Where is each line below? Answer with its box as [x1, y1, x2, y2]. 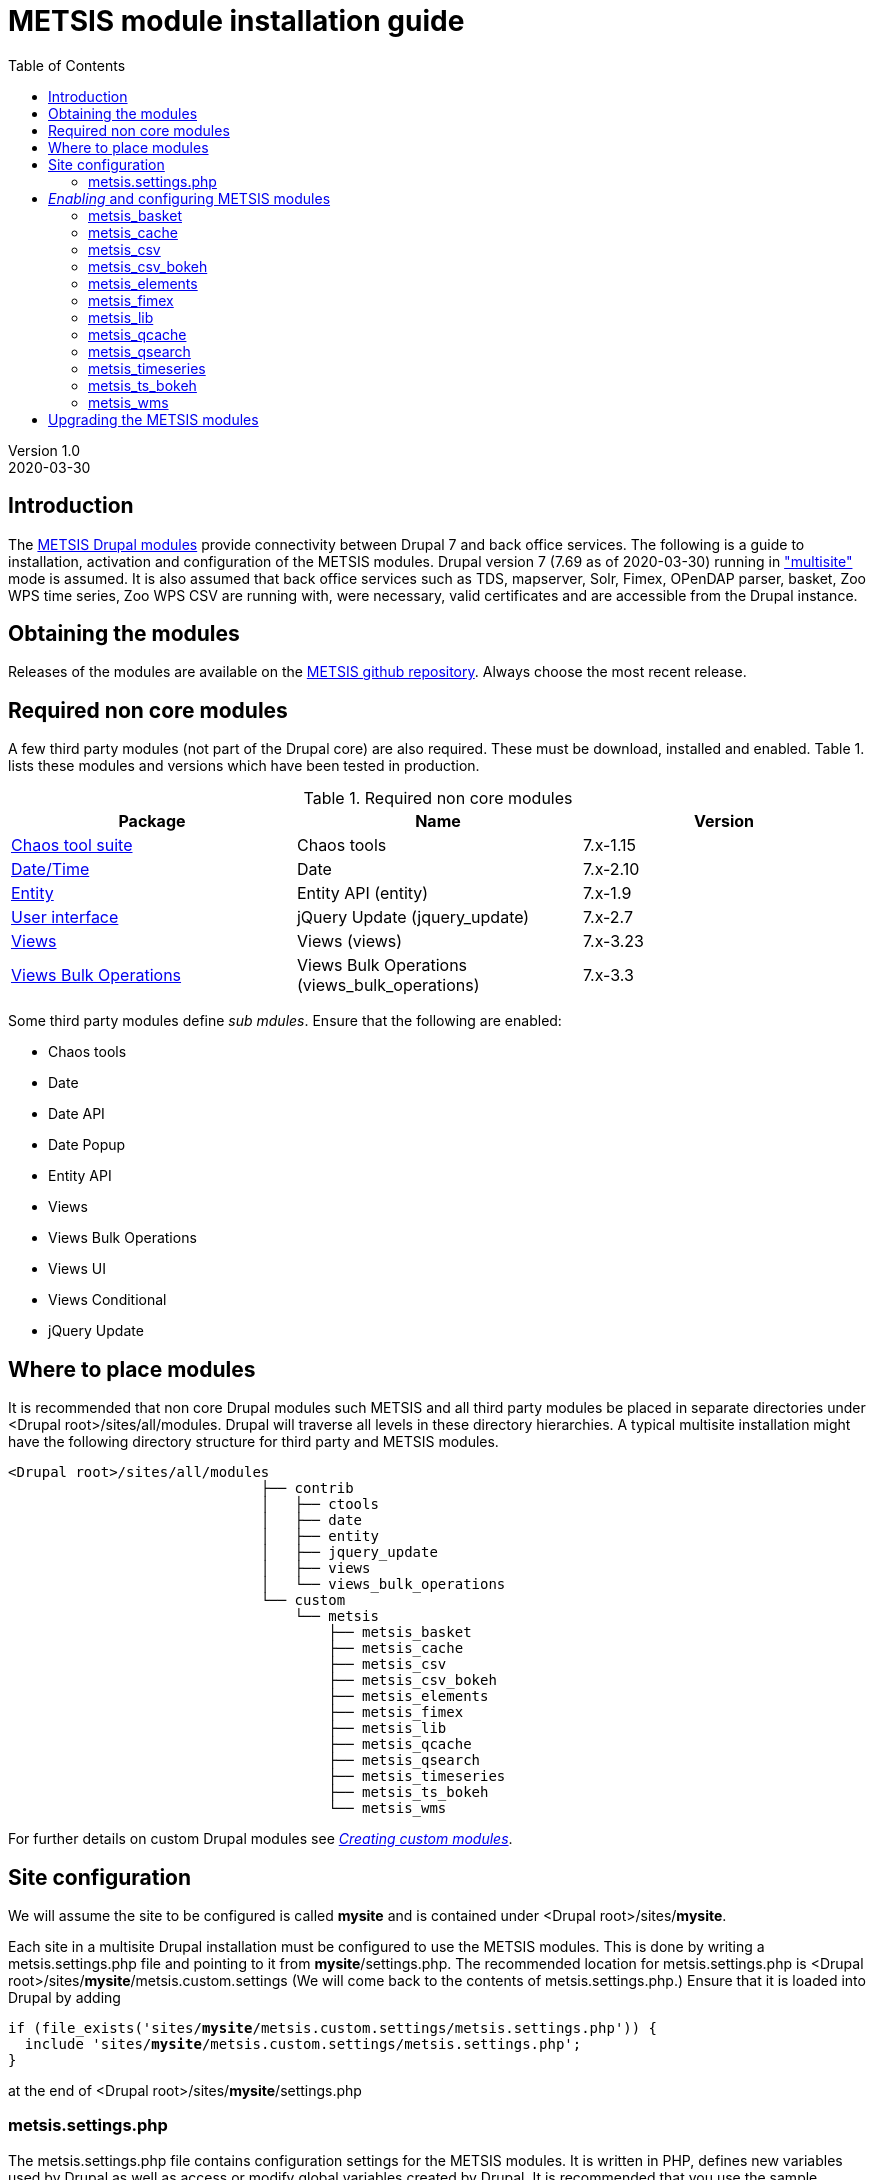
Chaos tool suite [11, 835, 133, 856]
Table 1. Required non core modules [303, 788, 573, 809]
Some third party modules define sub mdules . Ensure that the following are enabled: [8, 1012, 562, 1030]
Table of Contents [8, 56, 126, 74]
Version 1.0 [8, 441, 80, 459]
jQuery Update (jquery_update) [296, 907, 530, 928]
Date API [48, 1105, 105, 1123]
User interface [11, 907, 119, 928]
